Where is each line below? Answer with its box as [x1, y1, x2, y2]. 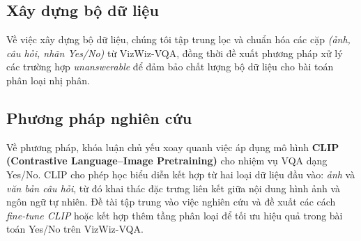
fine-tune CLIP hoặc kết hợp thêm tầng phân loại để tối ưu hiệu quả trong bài [6, 208, 343, 222]
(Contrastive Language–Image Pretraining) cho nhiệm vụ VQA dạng [6, 153, 328, 168]
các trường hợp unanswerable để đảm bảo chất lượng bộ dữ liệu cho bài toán [6, 59, 334, 74]
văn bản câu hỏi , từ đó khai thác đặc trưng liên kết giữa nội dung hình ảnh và [6, 180, 341, 195]
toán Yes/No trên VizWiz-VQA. [6, 221, 144, 236]
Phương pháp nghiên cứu [6, 107, 192, 128]
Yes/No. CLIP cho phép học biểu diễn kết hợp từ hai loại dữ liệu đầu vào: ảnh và [6, 166, 355, 181]
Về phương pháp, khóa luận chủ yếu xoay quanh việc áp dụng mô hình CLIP [6, 139, 339, 154]
